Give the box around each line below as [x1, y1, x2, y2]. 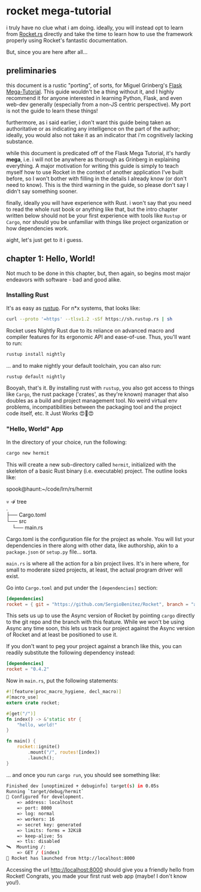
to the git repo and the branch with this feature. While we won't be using [6, 618, 184, 625]
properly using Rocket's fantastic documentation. [6, 37, 128, 44]
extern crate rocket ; [6, 700, 60, 706]
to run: [6, 340, 23, 347]
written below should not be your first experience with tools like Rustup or [6, 211, 187, 219]
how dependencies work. [6, 225, 69, 232]
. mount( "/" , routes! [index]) [28, 749, 100, 755]
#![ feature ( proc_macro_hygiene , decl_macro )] [6, 689, 121, 695]
